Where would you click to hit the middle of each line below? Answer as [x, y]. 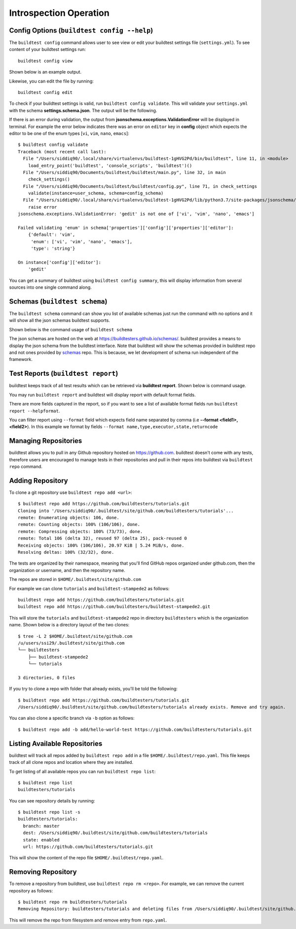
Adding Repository [39, 480]
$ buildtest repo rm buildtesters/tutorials [73, 902]
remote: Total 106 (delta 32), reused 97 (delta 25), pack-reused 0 [102, 538]
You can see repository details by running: [52, 800]
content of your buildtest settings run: [48, 49]
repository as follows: [31, 890]
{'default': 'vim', [52, 235]
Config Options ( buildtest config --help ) [81, 30]
